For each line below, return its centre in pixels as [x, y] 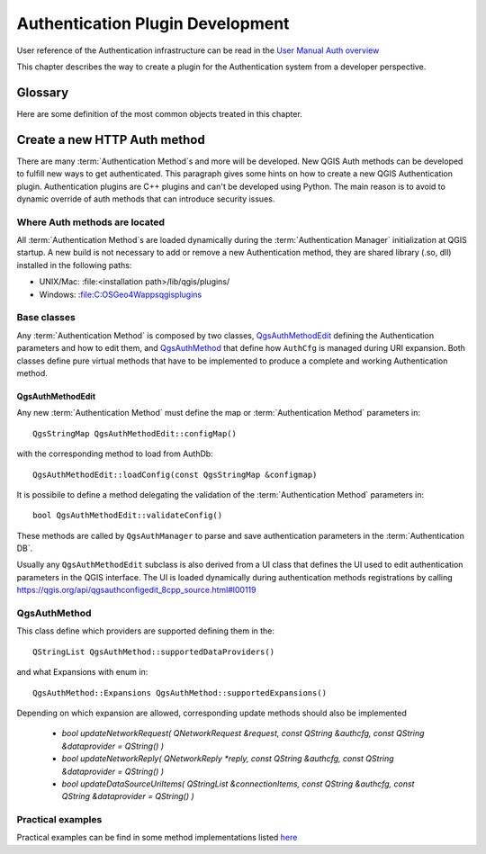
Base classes [46, 318]
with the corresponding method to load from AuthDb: [115, 454]
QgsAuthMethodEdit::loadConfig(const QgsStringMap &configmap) [175, 474]
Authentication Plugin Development [153, 23]
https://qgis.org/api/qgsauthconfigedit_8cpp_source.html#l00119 [136, 590]
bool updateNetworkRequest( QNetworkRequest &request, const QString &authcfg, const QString [243, 733]
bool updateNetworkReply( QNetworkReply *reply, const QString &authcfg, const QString [228, 759]
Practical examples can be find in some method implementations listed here [157, 838]
